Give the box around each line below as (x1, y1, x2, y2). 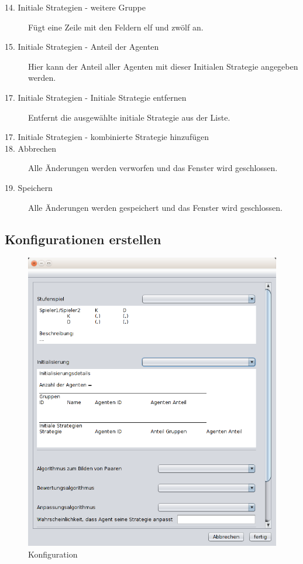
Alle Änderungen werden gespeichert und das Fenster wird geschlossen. (28, 201, 283, 213)
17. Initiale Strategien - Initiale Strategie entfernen (5, 91, 187, 103)
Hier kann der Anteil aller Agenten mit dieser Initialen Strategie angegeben (28, 60, 298, 72)
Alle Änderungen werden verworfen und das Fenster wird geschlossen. (28, 162, 278, 174)
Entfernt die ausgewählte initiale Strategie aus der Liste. (28, 111, 230, 123)
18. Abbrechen (5, 142, 56, 154)
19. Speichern (5, 181, 53, 193)
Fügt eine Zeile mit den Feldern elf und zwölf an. (28, 20, 204, 33)
